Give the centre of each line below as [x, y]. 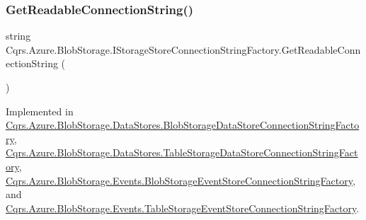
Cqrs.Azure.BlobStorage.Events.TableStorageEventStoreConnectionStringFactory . [183, 208]
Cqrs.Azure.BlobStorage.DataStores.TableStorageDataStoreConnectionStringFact [182, 152]
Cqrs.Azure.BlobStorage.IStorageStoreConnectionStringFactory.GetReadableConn [183, 49]
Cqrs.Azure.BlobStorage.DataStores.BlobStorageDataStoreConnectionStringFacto [183, 125]
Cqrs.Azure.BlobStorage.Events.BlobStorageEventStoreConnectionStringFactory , [181, 180]
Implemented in [40, 111]
